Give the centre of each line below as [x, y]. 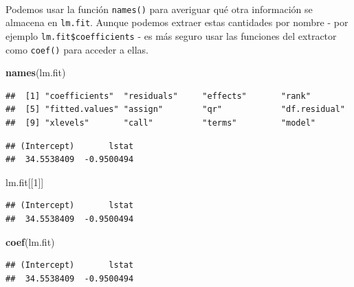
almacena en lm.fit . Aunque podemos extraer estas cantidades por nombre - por [177, 22]
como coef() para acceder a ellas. [77, 49]
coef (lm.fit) [30, 241]
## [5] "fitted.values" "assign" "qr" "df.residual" [175, 110]
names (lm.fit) [36, 72]
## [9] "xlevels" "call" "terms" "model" [161, 123]
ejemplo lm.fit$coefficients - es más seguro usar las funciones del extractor [171, 35]
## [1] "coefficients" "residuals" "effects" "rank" [158, 96]
